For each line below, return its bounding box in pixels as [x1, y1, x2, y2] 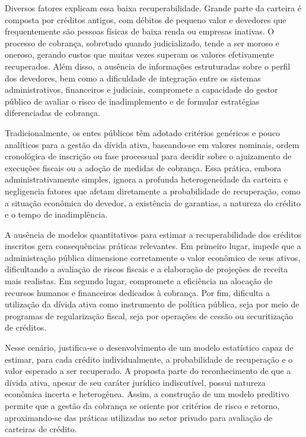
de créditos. [5, 321, 47, 334]
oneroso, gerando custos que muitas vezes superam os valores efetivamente [5, 48, 274, 61]
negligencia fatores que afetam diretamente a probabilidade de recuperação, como [5, 184, 301, 197]
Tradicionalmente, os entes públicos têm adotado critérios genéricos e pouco [5, 126, 280, 139]
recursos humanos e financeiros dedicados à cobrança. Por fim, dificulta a [5, 286, 270, 298]
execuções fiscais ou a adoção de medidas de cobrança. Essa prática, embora [5, 161, 282, 174]
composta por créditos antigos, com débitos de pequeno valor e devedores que [5, 13, 286, 26]
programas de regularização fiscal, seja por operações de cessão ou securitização [5, 309, 294, 322]
